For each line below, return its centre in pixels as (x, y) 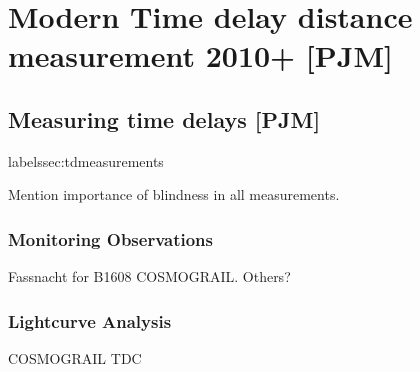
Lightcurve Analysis (90, 320)
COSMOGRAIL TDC (75, 357)
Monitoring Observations (110, 238)
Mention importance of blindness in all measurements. (174, 194)
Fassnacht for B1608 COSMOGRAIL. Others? (149, 276)
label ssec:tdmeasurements (86, 160)
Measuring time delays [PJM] (164, 118)
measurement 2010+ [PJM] (200, 55)
